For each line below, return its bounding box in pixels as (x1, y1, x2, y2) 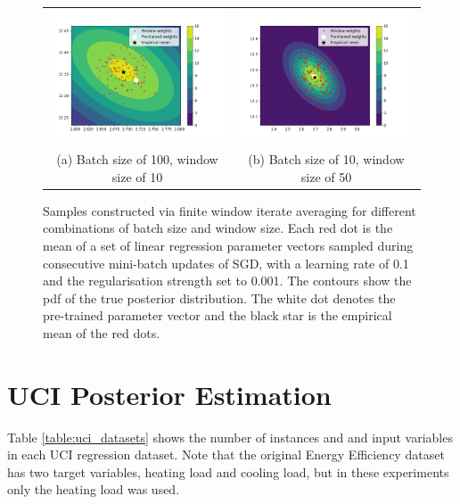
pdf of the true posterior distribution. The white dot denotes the (43, 288, 396, 307)
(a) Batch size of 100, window (56, 150, 218, 169)
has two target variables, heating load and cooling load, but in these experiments (7, 462, 449, 481)
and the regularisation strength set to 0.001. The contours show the (43, 271, 412, 290)
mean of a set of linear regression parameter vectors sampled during (43, 235, 414, 254)
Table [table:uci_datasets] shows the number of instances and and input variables (7, 427, 453, 446)
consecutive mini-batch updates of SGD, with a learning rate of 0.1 (43, 253, 409, 272)
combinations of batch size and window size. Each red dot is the (43, 219, 393, 237)
